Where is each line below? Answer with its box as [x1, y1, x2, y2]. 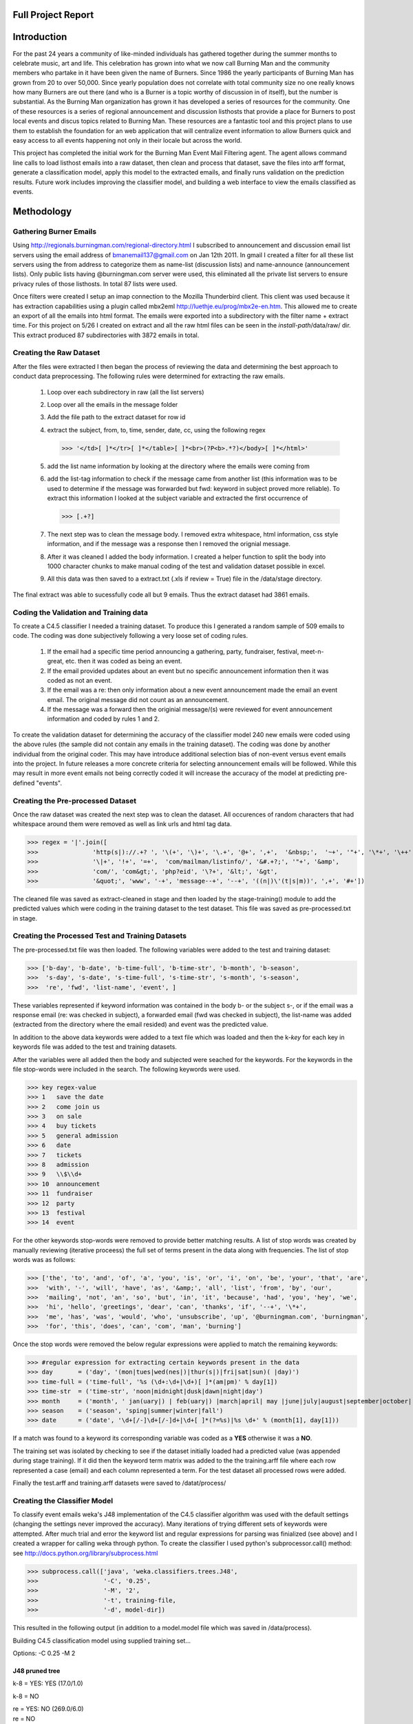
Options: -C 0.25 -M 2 [12, 1649, 76, 1657]
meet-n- [300, 647, 324, 655]
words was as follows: [12, 1256, 76, 1264]
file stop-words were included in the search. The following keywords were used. [12, 1065, 241, 1073]
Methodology [12, 206, 72, 217]
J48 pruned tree [12, 1666, 61, 1675]
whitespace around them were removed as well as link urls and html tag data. [12, 820, 232, 828]
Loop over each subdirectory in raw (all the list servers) [47, 388, 204, 396]
